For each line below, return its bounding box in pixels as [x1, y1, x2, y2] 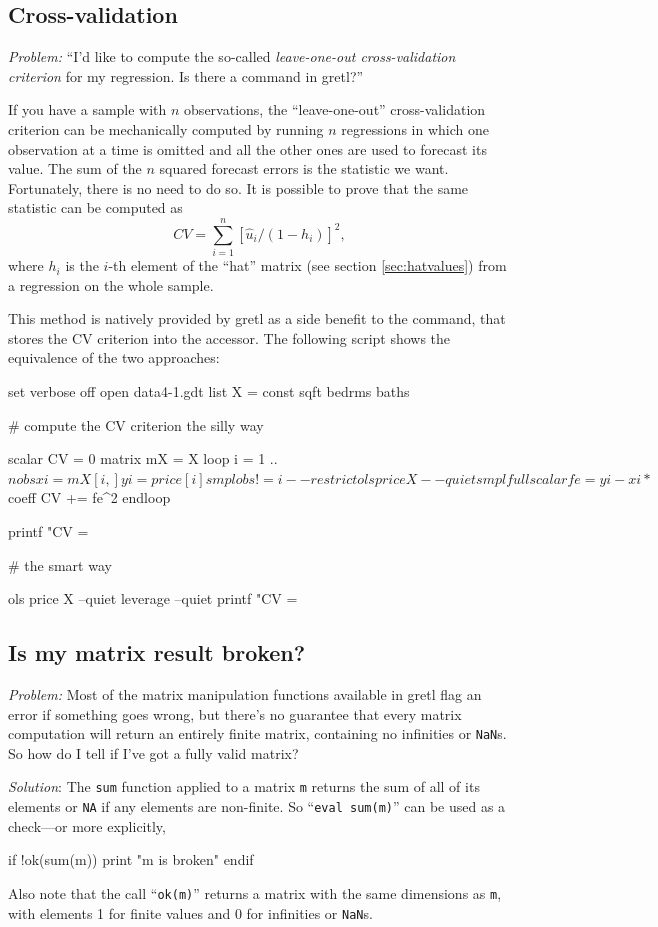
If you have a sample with [8, 99, 167, 120]
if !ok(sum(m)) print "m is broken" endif [8, 849, 254, 870]
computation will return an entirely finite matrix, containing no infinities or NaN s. [8, 723, 507, 744]
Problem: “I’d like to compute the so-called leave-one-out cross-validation [8, 46, 456, 67]
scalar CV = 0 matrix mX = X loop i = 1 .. [8, 448, 278, 469]
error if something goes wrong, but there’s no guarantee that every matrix [8, 703, 462, 724]
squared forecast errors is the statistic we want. [159, 158, 449, 179]
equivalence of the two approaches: [8, 347, 220, 368]
